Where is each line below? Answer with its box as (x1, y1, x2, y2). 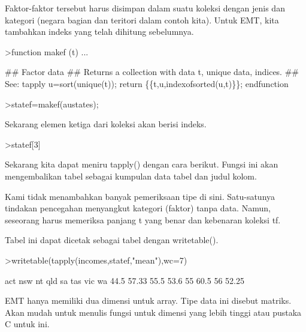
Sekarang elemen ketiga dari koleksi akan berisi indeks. (5, 118, 207, 130)
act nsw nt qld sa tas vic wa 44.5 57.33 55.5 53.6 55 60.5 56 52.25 (5, 274, 244, 286)
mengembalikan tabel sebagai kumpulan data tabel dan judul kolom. (5, 169, 257, 182)
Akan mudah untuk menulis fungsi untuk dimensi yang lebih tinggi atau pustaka (5, 306, 302, 318)
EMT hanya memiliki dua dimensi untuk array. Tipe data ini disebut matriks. (5, 294, 292, 307)
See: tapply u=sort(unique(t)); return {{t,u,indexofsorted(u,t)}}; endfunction (5, 77, 289, 89)
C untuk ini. (5, 318, 50, 330)
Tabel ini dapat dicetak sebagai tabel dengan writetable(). (5, 234, 219, 246)
